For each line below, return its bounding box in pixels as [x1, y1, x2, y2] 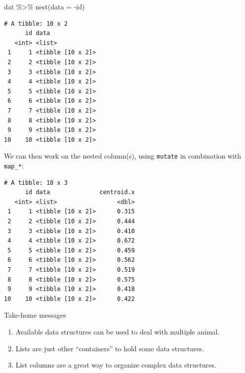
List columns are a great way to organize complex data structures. [15, 360, 216, 370]
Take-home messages [4, 310, 66, 320]
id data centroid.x [25, 189, 135, 196]
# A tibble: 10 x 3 [4, 179, 68, 186]
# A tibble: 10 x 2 [4, 20, 68, 27]
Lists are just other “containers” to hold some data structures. [15, 343, 204, 353]
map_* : [4, 160, 24, 170]
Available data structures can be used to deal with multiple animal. [15, 326, 220, 336]
